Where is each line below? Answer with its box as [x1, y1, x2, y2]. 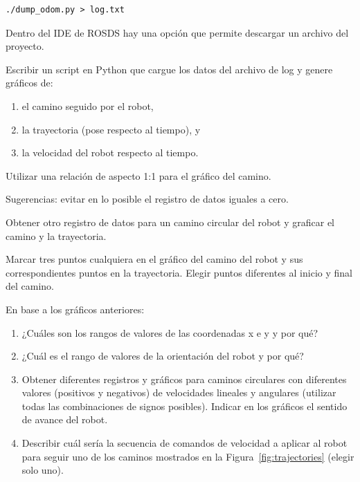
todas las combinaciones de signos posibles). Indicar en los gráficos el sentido [21, 398, 348, 413]
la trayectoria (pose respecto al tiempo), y [21, 122, 201, 136]
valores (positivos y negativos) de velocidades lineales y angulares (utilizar [21, 385, 336, 400]
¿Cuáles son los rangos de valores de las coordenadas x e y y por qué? [21, 325, 318, 340]
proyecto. [6, 39, 44, 53]
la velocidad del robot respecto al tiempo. [21, 145, 199, 160]
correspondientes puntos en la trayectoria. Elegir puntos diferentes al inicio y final [6, 265, 352, 279]
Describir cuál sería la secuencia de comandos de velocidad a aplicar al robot [21, 436, 348, 450]
